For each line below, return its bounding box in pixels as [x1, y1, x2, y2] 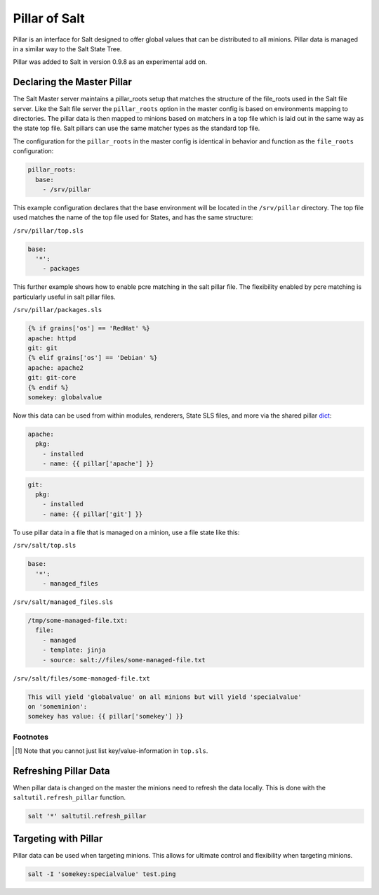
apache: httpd [27, 334, 77, 342]
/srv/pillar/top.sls [13, 226, 84, 235]
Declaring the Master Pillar [13, 76, 133, 88]
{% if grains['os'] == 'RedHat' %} [27, 324, 150, 333]
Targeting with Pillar [13, 832, 103, 844]
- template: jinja [42, 646, 106, 654]
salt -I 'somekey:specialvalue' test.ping [27, 870, 176, 878]
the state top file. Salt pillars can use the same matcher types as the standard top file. [13, 124, 260, 133]
